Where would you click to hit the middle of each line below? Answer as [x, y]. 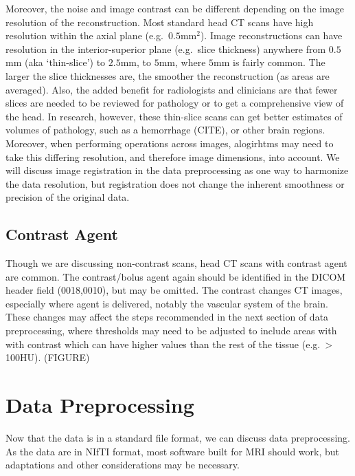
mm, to [136, 62]
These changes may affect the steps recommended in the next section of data [167, 317]
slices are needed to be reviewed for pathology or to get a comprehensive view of [175, 103]
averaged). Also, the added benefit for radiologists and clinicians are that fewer [172, 89]
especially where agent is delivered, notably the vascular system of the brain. [167, 303]
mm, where [182, 62]
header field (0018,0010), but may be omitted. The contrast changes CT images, [174, 290]
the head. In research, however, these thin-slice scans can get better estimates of [174, 116]
